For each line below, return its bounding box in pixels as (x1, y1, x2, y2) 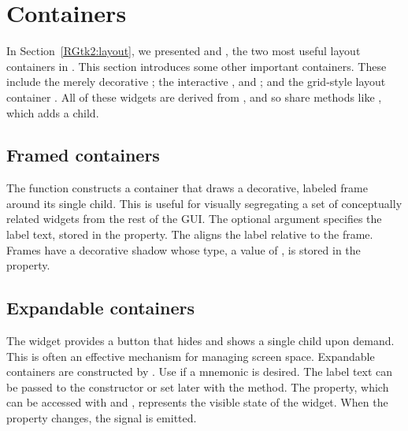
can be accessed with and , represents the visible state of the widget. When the (6, 394, 388, 411)
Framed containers (6, 143, 160, 167)
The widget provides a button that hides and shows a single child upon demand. (6, 333, 395, 349)
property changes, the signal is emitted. (6, 410, 197, 426)
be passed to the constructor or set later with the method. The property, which (6, 378, 389, 395)
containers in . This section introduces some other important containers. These (6, 58, 387, 74)
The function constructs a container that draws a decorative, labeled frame (6, 180, 368, 196)
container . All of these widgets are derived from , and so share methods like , (6, 88, 382, 105)
